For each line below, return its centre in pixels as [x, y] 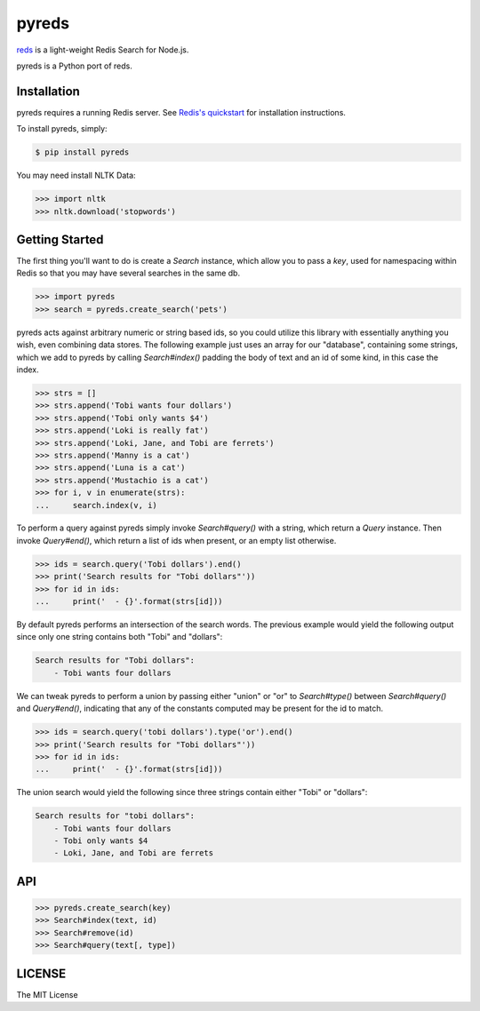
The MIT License [48, 994]
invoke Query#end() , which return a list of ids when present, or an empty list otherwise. [176, 540]
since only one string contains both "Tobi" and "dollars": [120, 637]
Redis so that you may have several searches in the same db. [128, 273]
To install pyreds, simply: [62, 129]
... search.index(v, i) [96, 505]
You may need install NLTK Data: [76, 175]
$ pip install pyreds [82, 152]
